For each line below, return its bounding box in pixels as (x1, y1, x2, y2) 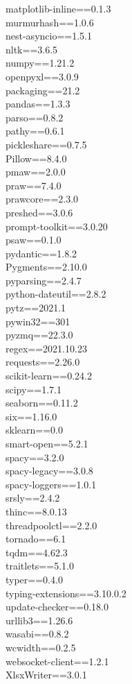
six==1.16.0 (6, 409, 57, 423)
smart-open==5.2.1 (6, 436, 88, 450)
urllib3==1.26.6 (6, 613, 73, 627)
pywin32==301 (6, 314, 70, 328)
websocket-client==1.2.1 (6, 653, 109, 668)
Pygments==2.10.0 (6, 259, 87, 274)
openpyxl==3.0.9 (6, 69, 79, 83)
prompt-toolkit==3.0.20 (6, 219, 108, 233)
